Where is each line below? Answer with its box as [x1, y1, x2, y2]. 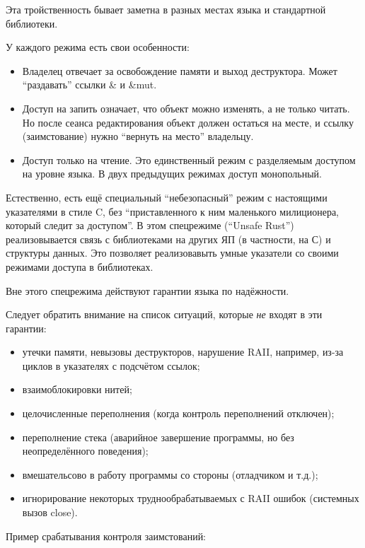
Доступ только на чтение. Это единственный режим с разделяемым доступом [22, 152, 356, 167]
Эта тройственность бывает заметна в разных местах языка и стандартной [6, 2, 326, 16]
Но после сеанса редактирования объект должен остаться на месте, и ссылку [22, 115, 354, 129]
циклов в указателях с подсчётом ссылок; [22, 358, 200, 373]
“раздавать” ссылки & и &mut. [22, 77, 157, 92]
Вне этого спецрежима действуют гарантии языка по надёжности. [6, 283, 289, 298]
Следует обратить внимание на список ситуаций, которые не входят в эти [6, 307, 323, 322]
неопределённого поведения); [22, 443, 149, 458]
